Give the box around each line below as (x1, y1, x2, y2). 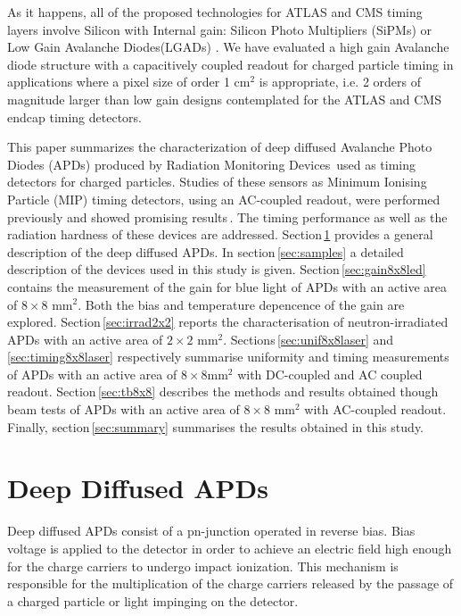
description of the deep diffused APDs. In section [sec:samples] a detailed (7, 242, 404, 261)
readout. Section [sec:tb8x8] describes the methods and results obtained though (7, 382, 439, 401)
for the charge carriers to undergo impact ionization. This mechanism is (7, 556, 399, 575)
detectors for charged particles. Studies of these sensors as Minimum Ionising (7, 172, 427, 191)
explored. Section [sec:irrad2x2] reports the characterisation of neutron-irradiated (7, 312, 449, 331)
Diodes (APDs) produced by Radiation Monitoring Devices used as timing (7, 154, 416, 173)
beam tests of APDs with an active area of (7, 400, 240, 419)
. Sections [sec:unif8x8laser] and (223, 329, 394, 348)
